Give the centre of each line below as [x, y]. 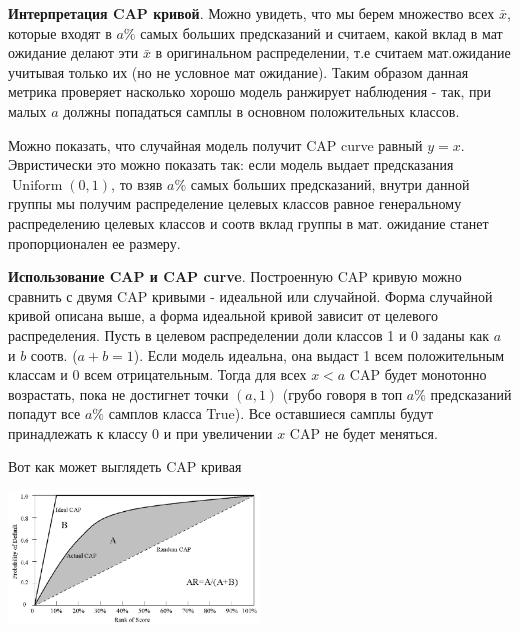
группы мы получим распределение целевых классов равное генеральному [235, 203]
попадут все [44, 413]
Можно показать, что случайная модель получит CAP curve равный [215, 144]
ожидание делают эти [73, 52]
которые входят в [60, 32]
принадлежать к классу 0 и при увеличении [140, 432]
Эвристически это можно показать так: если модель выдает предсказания [231, 164]
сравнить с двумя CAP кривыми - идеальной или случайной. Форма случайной [250, 295]
